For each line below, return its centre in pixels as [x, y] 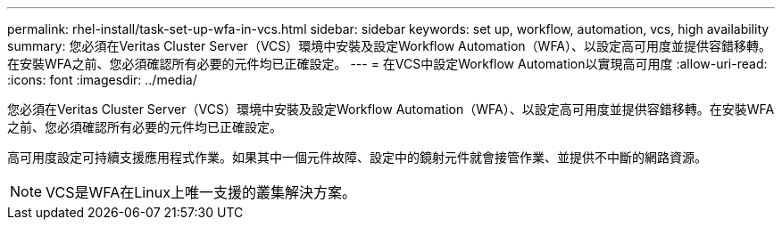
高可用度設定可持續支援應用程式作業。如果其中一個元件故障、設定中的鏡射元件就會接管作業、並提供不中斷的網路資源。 [357, 157]
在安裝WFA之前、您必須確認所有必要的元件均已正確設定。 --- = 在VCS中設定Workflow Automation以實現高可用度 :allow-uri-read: [387, 64]
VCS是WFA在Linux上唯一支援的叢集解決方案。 [201, 192]
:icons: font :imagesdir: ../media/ [102, 80]
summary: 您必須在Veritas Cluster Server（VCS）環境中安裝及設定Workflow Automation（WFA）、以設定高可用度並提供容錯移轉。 [390, 46]
